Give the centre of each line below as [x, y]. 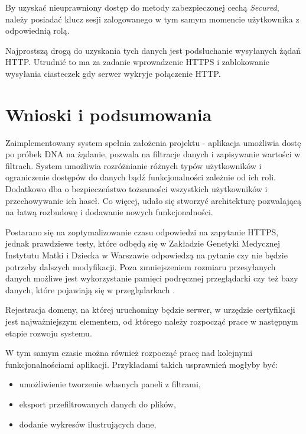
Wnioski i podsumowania [109, 114]
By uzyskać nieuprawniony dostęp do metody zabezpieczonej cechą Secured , [142, 7]
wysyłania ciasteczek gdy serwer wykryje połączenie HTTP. [113, 73]
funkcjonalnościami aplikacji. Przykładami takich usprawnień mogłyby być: [142, 364]
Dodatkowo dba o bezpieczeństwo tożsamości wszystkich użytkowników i [136, 189]
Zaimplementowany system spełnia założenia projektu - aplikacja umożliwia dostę [153, 142]
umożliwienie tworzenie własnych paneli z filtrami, [110, 384]
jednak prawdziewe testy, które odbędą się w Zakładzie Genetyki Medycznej [143, 243]
